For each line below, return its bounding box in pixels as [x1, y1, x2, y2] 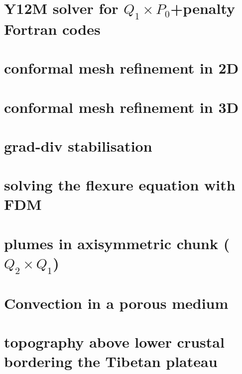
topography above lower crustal [4, 332, 225, 352]
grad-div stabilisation [4, 135, 152, 156]
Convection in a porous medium [4, 292, 229, 313]
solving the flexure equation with [4, 175, 236, 195]
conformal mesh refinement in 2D [4, 58, 239, 78]
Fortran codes [4, 18, 101, 39]
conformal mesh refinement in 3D [4, 96, 239, 117]
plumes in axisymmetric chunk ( [4, 233, 230, 253]
